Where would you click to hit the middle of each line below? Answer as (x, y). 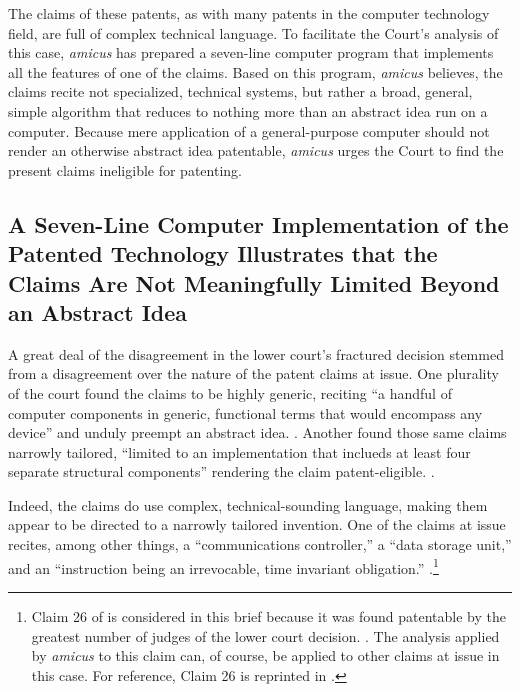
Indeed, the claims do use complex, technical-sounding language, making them (248, 504)
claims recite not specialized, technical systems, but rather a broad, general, (240, 91)
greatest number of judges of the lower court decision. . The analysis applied (265, 635)
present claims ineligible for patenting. (125, 169)
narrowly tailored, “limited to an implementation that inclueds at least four (239, 451)
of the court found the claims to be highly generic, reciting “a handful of (230, 392)
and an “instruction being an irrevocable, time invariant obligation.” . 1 (223, 566)
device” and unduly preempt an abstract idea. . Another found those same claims (257, 432)
